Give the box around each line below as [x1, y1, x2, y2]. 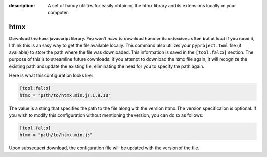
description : [9, 3, 35, 8]
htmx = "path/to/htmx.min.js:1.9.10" [19, 92, 111, 98]
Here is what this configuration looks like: [9, 72, 93, 78]
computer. [48, 10, 69, 16]
